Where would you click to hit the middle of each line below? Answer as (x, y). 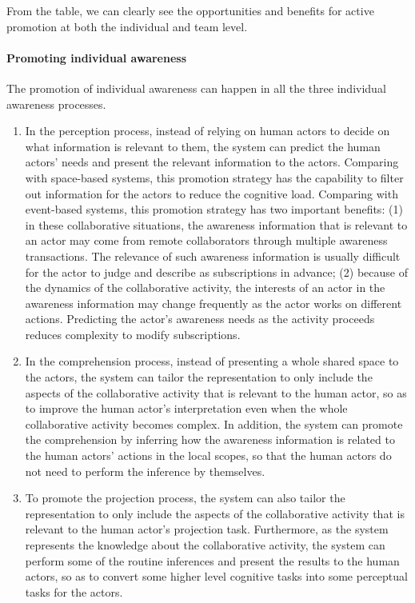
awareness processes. (56, 104)
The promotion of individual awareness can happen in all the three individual (196, 88)
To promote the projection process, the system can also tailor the (185, 498)
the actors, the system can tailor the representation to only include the (199, 377)
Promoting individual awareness (97, 57)
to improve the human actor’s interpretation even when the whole (186, 408)
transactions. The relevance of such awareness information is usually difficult (213, 256)
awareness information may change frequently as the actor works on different (213, 303)
